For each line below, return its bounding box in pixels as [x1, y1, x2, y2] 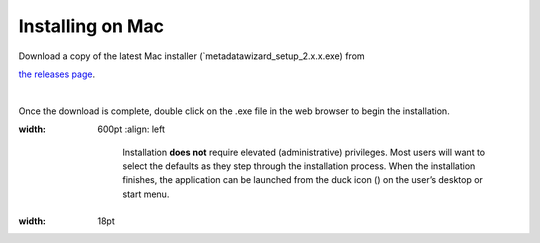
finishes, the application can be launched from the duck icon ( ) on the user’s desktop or [122, 174, 484, 186]
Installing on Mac [18, 15, 165, 37]
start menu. [122, 188, 170, 200]
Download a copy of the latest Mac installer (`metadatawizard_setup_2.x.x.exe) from [18, 50, 365, 62]
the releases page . [18, 68, 95, 80]
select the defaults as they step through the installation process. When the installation [122, 160, 476, 172]
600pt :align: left [97, 123, 165, 135]
